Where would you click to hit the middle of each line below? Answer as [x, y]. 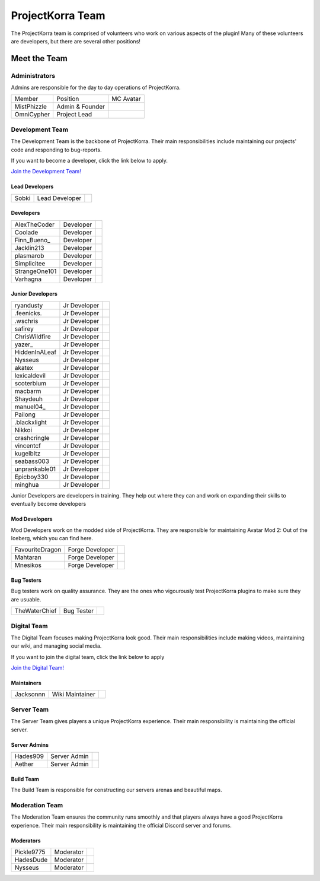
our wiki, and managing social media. [56, 646]
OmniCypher [32, 115]
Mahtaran [28, 557]
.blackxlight [31, 422]
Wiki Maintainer [74, 695]
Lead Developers [32, 186]
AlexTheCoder [34, 224]
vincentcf [28, 445]
